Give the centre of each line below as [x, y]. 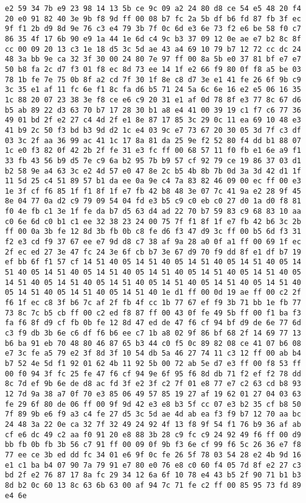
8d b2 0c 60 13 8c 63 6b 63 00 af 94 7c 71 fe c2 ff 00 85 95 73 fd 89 [153, 485]
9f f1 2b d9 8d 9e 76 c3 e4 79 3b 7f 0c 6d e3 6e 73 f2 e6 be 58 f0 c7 [153, 29]
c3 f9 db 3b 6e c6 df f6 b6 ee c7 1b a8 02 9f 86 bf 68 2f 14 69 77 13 [153, 333]
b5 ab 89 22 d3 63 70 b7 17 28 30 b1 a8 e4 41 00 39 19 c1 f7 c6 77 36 [153, 110]
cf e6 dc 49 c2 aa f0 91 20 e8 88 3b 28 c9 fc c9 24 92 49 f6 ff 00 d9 [153, 434]
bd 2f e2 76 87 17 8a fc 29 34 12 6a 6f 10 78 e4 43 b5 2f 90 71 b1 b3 [153, 475]
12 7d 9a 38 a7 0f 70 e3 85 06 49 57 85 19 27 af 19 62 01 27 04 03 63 [153, 394]
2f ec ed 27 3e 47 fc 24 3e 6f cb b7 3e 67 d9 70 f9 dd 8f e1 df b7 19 [153, 252]
